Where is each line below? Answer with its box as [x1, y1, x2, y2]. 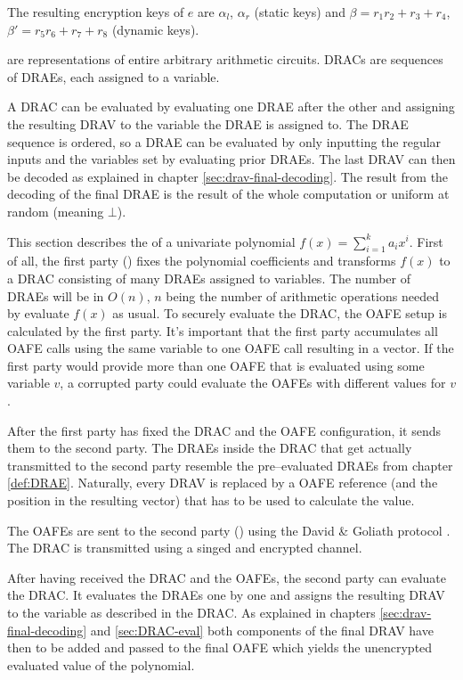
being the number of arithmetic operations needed [166, 286, 439, 305]
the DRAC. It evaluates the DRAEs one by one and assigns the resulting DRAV [7, 586, 445, 604]
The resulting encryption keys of [7, 3, 184, 20]
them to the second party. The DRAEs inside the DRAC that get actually [7, 438, 412, 457]
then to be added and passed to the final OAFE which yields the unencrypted [7, 638, 433, 657]
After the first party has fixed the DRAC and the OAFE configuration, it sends [7, 421, 441, 439]
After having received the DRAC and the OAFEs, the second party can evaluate [7, 568, 446, 586]
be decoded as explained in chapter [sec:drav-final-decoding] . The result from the [7, 167, 449, 185]
